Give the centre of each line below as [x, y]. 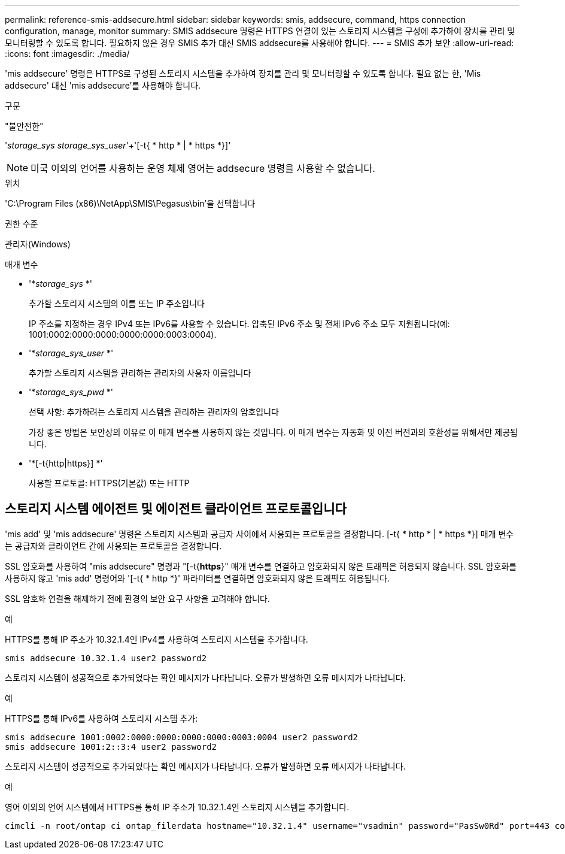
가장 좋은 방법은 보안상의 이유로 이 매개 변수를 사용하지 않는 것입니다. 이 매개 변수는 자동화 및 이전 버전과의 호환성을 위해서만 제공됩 [273, 432]
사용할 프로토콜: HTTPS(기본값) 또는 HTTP [109, 483]
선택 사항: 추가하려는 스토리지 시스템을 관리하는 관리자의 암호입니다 [154, 412]
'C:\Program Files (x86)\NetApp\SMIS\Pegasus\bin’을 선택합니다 [130, 203]
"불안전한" [24, 126]
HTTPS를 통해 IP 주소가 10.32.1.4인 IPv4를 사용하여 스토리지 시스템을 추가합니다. [157, 639]
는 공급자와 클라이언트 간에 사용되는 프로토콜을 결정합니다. [113, 546]
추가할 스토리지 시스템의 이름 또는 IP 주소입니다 [117, 303]
